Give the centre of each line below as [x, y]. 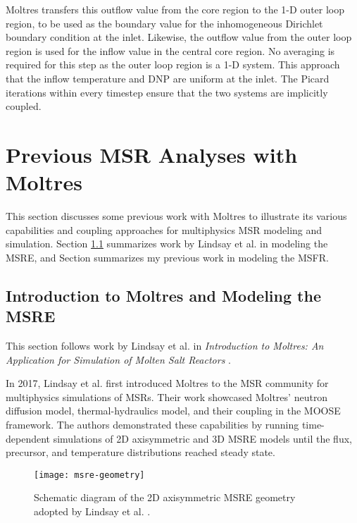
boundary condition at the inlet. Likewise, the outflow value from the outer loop [179, 37]
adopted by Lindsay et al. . [92, 511]
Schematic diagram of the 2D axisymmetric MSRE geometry [165, 497]
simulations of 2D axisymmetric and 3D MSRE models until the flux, [202, 438]
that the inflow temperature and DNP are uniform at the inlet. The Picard [168, 78]
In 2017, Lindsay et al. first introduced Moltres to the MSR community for [167, 383]
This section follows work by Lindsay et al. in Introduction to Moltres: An [165, 346]
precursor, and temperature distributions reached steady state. [140, 452]
